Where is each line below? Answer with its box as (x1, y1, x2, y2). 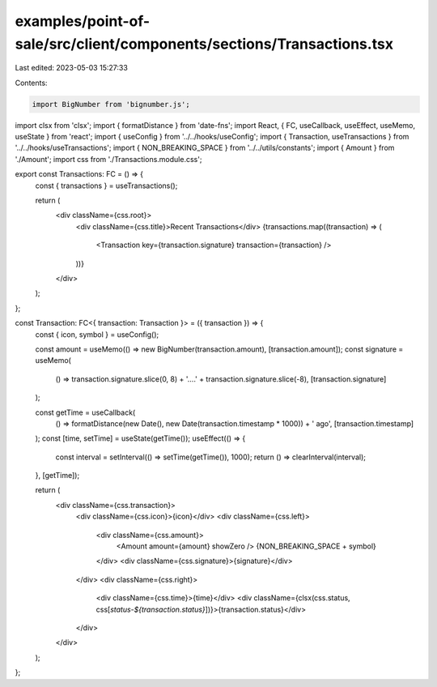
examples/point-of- (15, 12, 151, 30)
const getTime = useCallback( (35, 408, 136, 417)
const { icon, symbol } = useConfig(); (35, 329, 159, 339)
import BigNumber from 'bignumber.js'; (32, 100, 190, 109)
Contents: (15, 78, 48, 87)
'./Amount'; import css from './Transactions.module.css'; (15, 154, 202, 164)
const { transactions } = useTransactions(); (35, 181, 178, 190)
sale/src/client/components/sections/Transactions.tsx (15, 35, 394, 53)
